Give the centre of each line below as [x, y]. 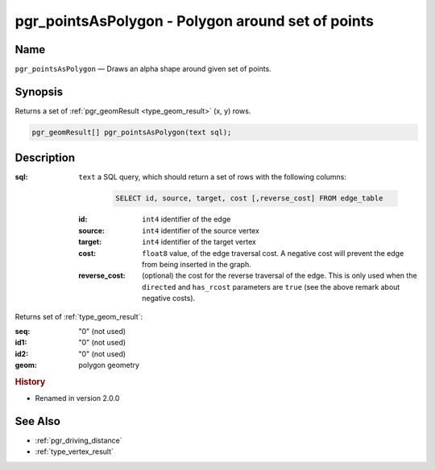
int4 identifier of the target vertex [199, 242]
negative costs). [169, 299]
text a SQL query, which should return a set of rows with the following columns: [212, 177]
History [30, 381]
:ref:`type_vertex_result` [75, 451]
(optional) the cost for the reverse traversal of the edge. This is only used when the [280, 276]
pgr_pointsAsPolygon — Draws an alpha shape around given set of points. [143, 69]
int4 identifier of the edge [186, 219]
